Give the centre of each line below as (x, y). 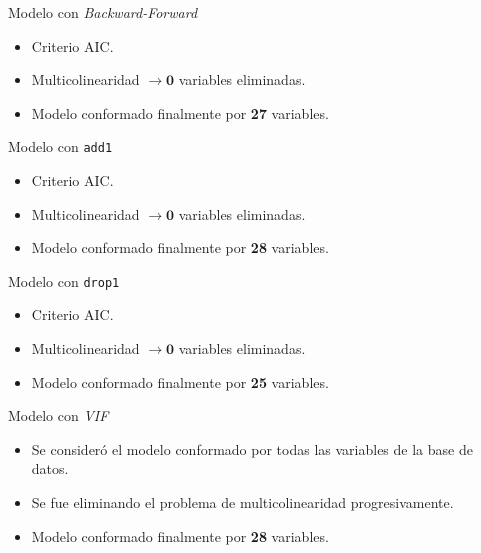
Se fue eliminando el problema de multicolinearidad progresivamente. (242, 502)
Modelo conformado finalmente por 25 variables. (180, 381)
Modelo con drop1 (64, 280)
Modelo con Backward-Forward (103, 12)
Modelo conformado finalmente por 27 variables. (180, 112)
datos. (50, 468)
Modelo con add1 (60, 146)
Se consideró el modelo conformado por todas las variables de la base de (252, 448)
